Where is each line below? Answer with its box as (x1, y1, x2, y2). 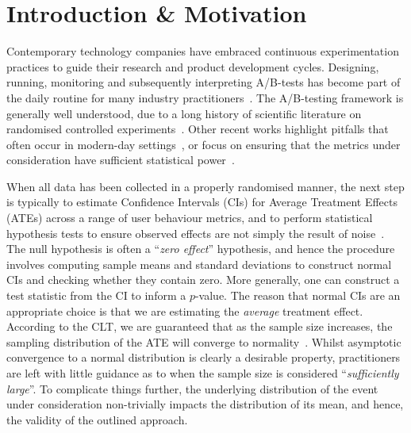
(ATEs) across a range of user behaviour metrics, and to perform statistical (6, 209, 373, 226)
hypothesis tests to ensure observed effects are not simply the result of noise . (6, 224, 385, 241)
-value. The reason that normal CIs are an (194, 287, 401, 304)
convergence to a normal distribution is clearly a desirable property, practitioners (6, 349, 401, 366)
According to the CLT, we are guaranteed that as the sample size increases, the (6, 318, 393, 335)
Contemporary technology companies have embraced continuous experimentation (6, 43, 399, 59)
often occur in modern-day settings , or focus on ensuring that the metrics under (6, 136, 401, 152)
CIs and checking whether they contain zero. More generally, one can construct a (6, 271, 400, 288)
